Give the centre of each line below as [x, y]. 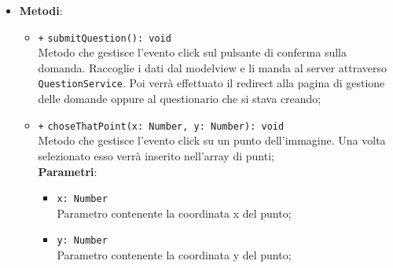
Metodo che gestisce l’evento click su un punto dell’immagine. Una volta [212, 140]
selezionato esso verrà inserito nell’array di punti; [156, 155]
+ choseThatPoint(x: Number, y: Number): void [161, 126]
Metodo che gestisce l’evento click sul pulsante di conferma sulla [192, 52]
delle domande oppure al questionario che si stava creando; [180, 99]
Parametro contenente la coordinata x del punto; [174, 213]
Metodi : [41, 10]
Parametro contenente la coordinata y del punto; [174, 255]
